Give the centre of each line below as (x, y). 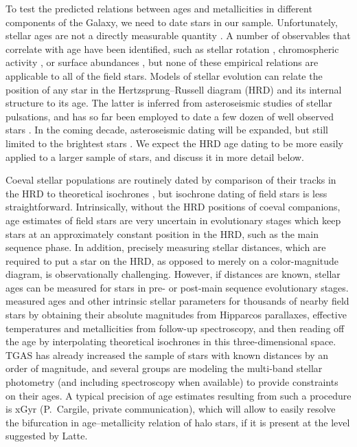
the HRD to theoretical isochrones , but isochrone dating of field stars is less (166, 193)
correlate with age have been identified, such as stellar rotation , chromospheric (172, 48)
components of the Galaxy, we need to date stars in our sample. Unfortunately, (172, 22)
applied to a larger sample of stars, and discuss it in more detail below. (155, 156)
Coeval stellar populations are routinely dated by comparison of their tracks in (171, 180)
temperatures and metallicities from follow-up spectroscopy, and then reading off (175, 328)
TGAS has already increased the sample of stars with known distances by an (167, 355)
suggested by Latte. (47, 436)
